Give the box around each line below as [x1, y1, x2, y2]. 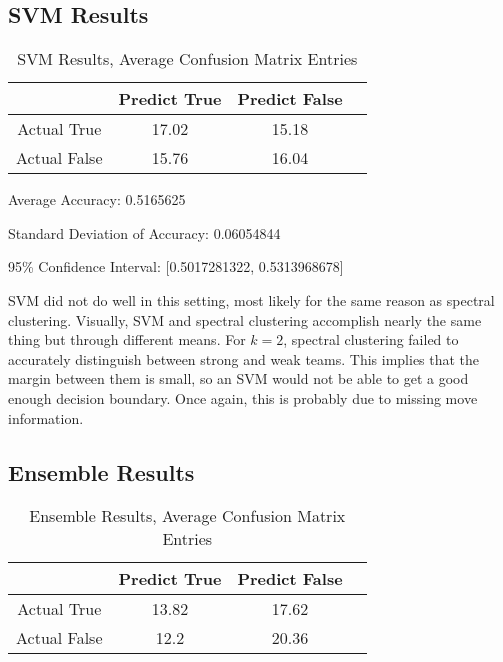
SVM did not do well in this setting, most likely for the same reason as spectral [8, 289, 495, 310]
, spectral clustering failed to [283, 329, 459, 350]
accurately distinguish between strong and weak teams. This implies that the [8, 348, 480, 369]
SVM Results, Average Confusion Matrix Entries [17, 47, 358, 71]
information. [8, 407, 84, 428]
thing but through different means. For [8, 329, 246, 350]
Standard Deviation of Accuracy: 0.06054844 [8, 222, 281, 243]
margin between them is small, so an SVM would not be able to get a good [8, 368, 469, 389]
